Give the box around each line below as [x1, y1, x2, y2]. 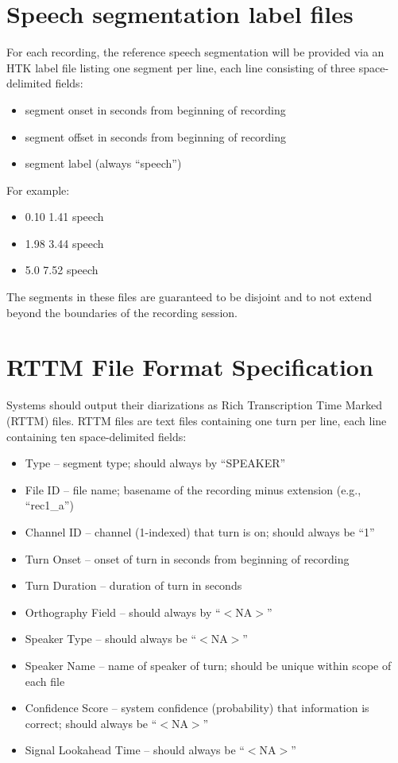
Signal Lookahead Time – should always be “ [25, 742, 245, 758]
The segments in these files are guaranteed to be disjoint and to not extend [6, 289, 373, 305]
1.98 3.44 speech [25, 234, 104, 251]
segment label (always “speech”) [25, 155, 182, 172]
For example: [6, 181, 70, 198]
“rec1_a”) [25, 497, 74, 513]
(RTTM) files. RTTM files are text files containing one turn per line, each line [6, 412, 387, 428]
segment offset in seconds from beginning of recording [25, 128, 287, 145]
